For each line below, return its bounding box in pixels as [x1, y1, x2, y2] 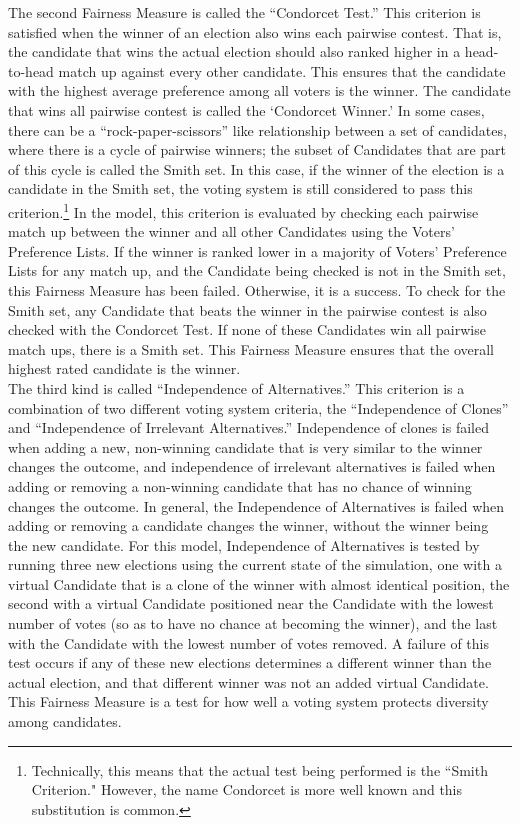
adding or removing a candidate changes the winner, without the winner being [8, 515, 489, 536]
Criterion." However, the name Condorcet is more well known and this [31, 779, 463, 800]
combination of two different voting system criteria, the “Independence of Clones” [8, 397, 509, 418]
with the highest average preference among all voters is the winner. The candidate [8, 80, 511, 101]
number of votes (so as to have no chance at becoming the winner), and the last [8, 613, 498, 634]
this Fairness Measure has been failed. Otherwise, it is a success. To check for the [8, 279, 506, 300]
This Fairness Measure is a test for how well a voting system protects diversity [8, 691, 489, 712]
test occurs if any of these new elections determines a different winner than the [8, 652, 492, 673]
